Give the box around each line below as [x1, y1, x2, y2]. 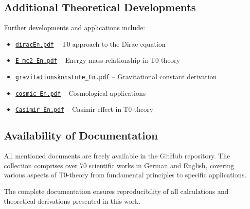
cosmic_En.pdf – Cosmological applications [15, 87, 146, 98]
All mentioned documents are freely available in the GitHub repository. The [4, 151, 230, 161]
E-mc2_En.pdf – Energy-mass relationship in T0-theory [15, 55, 180, 65]
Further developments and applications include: [4, 22, 145, 33]
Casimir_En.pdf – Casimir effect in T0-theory [15, 104, 153, 114]
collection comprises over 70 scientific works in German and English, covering [4, 160, 234, 170]
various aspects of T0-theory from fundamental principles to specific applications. [4, 170, 247, 180]
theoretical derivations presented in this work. [4, 195, 141, 206]
